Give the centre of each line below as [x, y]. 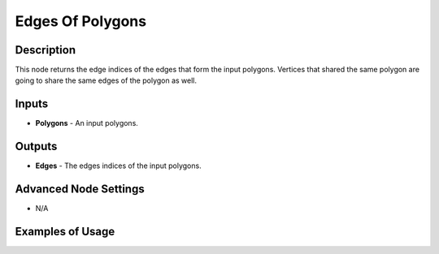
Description [46, 50]
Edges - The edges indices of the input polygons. [119, 166]
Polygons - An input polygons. [87, 123]
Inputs [32, 104]
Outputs [36, 146]
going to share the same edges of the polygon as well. [106, 80]
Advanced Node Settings [80, 189]
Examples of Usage [65, 231]
